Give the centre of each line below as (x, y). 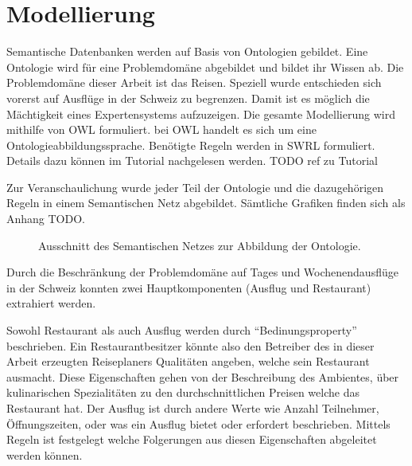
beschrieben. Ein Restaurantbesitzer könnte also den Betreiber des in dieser (190, 345)
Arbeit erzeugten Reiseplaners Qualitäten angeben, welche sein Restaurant (188, 361)
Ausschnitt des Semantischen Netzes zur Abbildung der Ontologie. (200, 245)
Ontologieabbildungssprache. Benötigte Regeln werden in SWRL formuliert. (191, 145)
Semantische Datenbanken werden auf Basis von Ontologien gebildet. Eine (187, 51)
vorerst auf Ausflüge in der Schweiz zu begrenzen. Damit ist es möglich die (188, 98)
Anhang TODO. (46, 219)
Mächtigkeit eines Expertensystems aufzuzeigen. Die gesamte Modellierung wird (201, 114)
